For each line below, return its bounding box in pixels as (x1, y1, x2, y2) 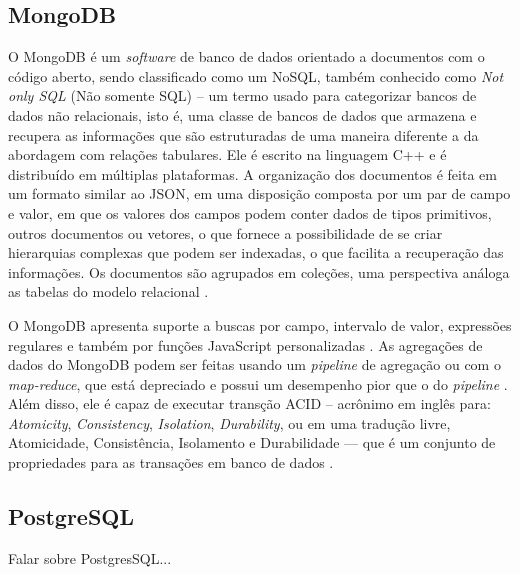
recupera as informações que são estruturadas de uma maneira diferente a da (8, 124, 479, 145)
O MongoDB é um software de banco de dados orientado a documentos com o (8, 46, 485, 67)
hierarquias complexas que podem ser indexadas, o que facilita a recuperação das (8, 242, 504, 263)
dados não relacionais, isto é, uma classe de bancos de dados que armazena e (8, 104, 477, 125)
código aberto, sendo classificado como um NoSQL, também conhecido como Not (8, 65, 504, 86)
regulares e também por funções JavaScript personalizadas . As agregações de (8, 334, 483, 355)
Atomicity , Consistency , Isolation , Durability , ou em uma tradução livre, (8, 412, 451, 433)
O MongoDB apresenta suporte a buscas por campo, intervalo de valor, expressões (8, 314, 512, 335)
